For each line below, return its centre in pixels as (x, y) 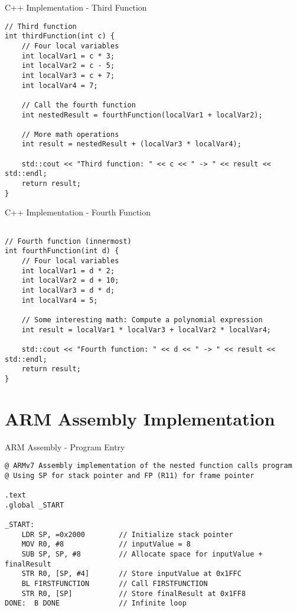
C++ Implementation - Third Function (76, 7)
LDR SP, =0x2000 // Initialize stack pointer (127, 534)
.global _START (35, 505)
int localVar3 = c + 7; (68, 75)
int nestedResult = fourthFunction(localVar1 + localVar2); (142, 115)
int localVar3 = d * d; (68, 290)
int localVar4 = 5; (60, 300)
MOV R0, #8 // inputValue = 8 (106, 544)
